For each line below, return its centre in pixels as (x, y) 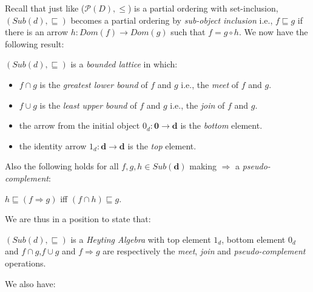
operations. (25, 263)
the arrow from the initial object (79, 125)
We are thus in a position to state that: (78, 219)
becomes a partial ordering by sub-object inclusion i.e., (172, 20)
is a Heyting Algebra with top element (141, 239)
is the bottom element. (221, 125)
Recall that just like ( (45, 8)
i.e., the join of (197, 105)
